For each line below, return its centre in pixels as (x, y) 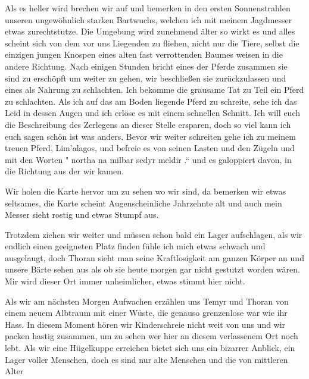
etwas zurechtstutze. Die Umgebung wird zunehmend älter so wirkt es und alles (150, 31)
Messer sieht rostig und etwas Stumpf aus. (82, 214)
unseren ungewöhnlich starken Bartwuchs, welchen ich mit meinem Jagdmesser (149, 19)
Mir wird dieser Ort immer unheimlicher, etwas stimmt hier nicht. (125, 281)
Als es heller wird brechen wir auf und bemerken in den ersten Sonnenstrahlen (148, 8)
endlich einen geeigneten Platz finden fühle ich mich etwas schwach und (135, 246)
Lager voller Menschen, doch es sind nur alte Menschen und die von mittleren (146, 359)
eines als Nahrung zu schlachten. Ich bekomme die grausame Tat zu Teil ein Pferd (154, 90)
